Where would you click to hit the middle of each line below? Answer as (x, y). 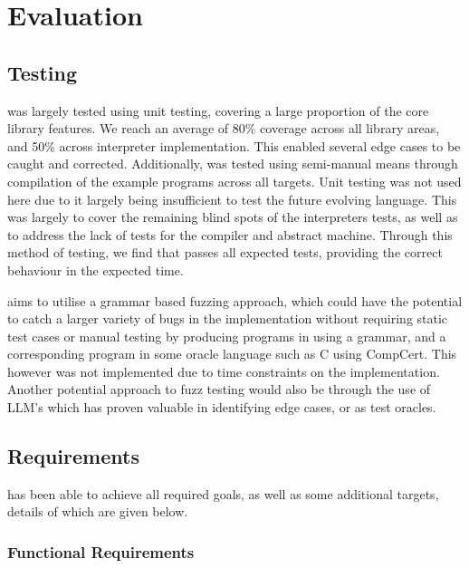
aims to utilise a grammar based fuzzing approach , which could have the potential (235, 300)
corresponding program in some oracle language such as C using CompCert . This (232, 354)
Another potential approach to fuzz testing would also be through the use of (219, 389)
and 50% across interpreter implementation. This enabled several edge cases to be (234, 145)
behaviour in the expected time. (96, 270)
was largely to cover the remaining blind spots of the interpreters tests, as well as (233, 217)
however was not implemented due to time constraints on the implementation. (224, 371)
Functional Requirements (101, 551)
